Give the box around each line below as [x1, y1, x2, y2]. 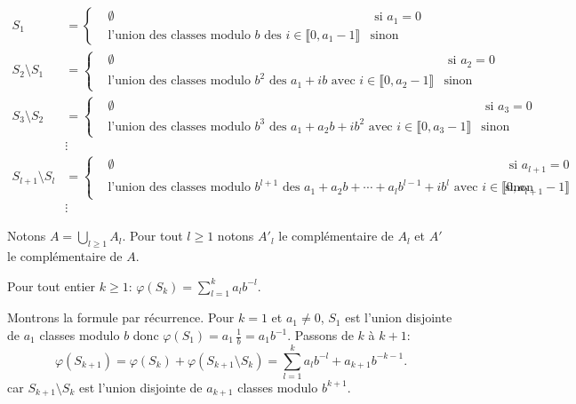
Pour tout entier [7, 276, 96, 295]
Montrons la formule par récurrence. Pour [7, 308, 235, 327]
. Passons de [287, 326, 354, 344]
